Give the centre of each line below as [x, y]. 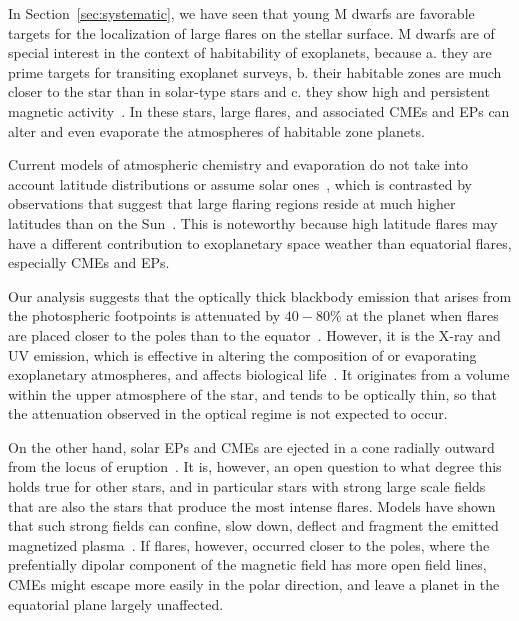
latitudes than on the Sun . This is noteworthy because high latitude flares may [253, 222]
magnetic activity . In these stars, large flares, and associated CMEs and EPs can [259, 110]
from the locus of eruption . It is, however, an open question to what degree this [255, 466]
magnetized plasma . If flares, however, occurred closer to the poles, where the [249, 544]
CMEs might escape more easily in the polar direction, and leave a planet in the [254, 584]
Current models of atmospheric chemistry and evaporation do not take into [238, 164]
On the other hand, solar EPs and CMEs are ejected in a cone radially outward [251, 446]
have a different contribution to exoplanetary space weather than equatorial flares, [260, 242]
